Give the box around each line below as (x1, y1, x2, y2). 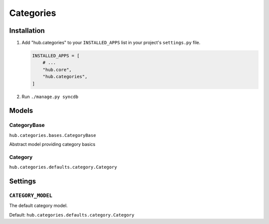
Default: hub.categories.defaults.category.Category (9, 212, 134, 218)
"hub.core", (42, 67, 72, 72)
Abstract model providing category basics (9, 141, 96, 147)
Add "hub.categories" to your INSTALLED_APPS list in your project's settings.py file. (21, 40, 201, 46)
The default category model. (9, 203, 68, 209)
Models (9, 107, 33, 115)
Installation (9, 26, 45, 35)
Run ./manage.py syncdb (21, 94, 79, 100)
